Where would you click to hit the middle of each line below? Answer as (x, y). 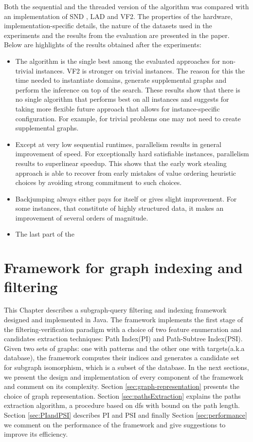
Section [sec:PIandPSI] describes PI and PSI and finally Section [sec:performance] (126, 414)
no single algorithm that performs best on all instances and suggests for (122, 99)
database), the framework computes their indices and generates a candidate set (122, 358)
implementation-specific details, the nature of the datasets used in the (108, 26)
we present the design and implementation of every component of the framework (124, 377)
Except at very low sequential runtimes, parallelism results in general (118, 144)
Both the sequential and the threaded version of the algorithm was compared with (126, 6)
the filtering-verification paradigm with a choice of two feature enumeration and (123, 329)
